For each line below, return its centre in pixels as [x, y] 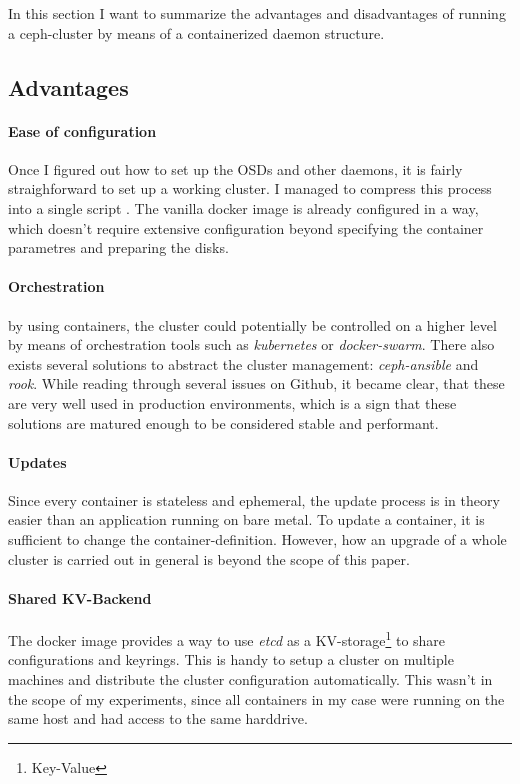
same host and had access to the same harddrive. [158, 718]
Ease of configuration [82, 130]
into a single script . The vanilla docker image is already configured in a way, [243, 207]
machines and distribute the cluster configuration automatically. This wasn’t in [250, 678]
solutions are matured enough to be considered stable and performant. [223, 422]
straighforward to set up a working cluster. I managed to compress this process [250, 188]
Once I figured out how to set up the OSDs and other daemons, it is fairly [235, 168]
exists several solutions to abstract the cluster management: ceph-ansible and [243, 363]
